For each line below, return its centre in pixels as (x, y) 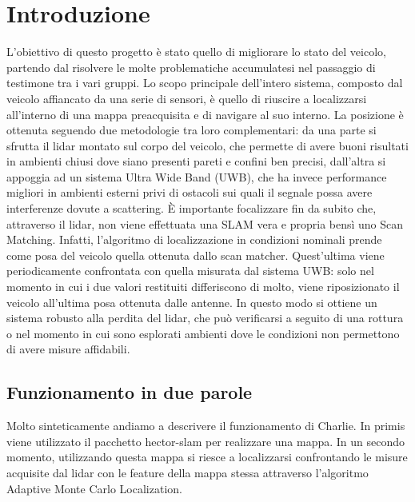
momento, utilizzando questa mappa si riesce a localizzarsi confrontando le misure (207, 457)
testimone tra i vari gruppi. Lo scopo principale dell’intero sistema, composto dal (205, 83)
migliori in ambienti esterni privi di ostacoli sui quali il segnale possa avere (190, 192)
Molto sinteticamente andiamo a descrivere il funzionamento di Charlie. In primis (206, 426)
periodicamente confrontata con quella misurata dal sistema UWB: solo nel (190, 271)
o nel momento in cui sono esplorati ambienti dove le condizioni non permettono (203, 333)
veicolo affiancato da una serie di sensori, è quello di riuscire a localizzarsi (187, 98)
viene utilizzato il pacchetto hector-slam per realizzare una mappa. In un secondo (206, 441)
